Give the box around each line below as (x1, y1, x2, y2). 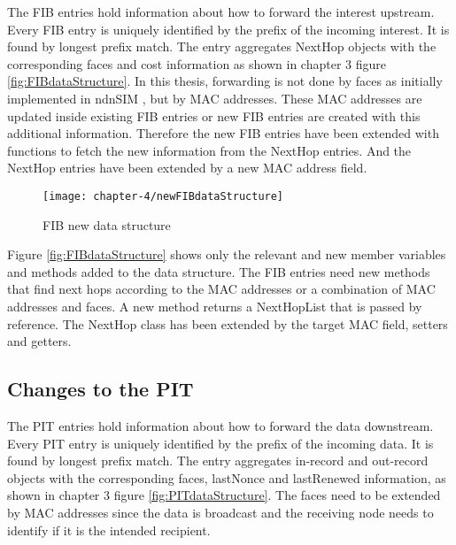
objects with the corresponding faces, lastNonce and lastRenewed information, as (7, 468, 446, 487)
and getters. (7, 332, 72, 350)
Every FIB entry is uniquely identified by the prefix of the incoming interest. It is (7, 19, 450, 38)
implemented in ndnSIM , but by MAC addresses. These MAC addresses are (7, 88, 422, 107)
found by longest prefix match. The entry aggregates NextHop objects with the (7, 37, 437, 56)
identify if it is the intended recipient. (7, 520, 211, 539)
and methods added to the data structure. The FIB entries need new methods (7, 262, 430, 280)
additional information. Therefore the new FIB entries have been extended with (7, 124, 439, 142)
